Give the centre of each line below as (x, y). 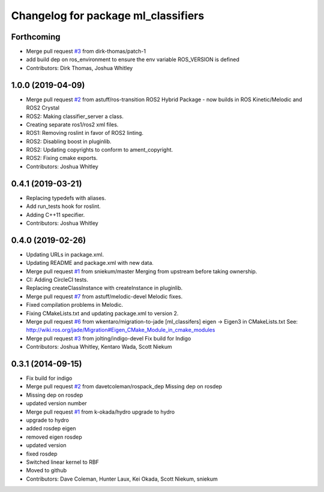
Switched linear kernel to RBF (62, 462)
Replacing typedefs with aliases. (66, 198)
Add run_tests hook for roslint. (64, 206)
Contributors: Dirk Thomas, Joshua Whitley (79, 68)
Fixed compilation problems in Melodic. (75, 305)
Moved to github (46, 470)
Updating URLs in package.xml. (65, 254)
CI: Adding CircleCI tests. (57, 280)
